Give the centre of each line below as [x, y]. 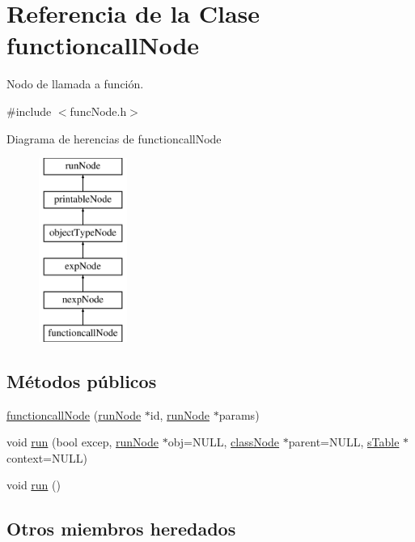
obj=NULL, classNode [224, 442]
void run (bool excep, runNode [83, 442]
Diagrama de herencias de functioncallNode [114, 138]
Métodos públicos [82, 380]
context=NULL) [47, 457]
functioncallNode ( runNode [74, 414]
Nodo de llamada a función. [75, 84]
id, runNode [180, 414]
